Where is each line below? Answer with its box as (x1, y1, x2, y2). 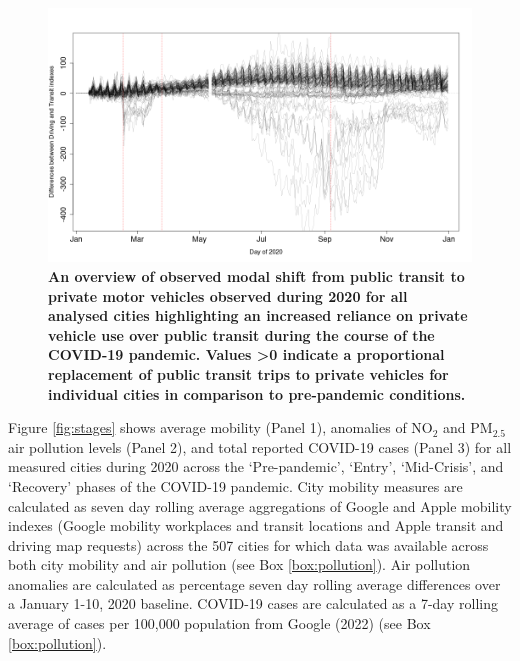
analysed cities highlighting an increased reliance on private (48, 305, 468, 326)
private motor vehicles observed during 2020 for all (48, 285, 408, 306)
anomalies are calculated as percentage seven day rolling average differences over (8, 573, 501, 594)
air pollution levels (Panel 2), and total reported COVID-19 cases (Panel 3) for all (8, 436, 512, 457)
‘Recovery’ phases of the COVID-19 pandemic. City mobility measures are (8, 475, 463, 496)
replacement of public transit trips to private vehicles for (48, 363, 449, 384)
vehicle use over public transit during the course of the (48, 324, 435, 345)
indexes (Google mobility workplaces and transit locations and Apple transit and (8, 515, 504, 536)
